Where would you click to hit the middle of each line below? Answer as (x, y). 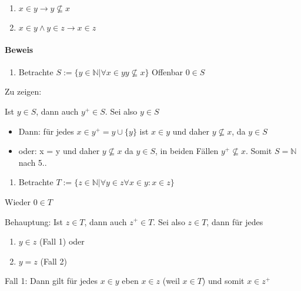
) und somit (223, 281)
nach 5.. (33, 162)
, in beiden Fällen (187, 151)
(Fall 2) (53, 261)
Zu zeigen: (23, 91)
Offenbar (167, 71)
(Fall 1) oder (62, 241)
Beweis (19, 49)
